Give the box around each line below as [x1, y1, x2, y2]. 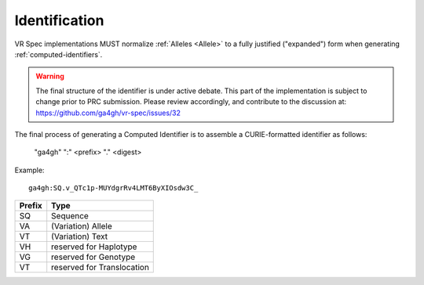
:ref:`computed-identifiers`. [14, 49, 103, 59]
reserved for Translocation [51, 262, 149, 273]
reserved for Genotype [51, 251, 136, 262]
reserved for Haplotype [51, 241, 137, 252]
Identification [14, 12, 104, 29]
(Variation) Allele [51, 221, 113, 232]
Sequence [51, 211, 90, 222]
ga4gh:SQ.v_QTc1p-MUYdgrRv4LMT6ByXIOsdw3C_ [28, 184, 199, 193]
